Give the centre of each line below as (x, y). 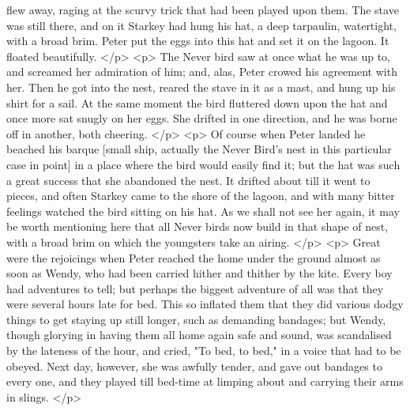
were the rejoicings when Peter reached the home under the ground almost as (194, 257)
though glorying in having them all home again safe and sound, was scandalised (199, 335)
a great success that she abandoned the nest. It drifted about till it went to (188, 180)
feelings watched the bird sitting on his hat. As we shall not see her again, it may (203, 211)
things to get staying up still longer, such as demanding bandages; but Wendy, (196, 319)
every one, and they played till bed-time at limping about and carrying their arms (205, 381)
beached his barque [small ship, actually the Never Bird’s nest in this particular (199, 149)
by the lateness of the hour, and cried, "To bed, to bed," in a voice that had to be (204, 351)
